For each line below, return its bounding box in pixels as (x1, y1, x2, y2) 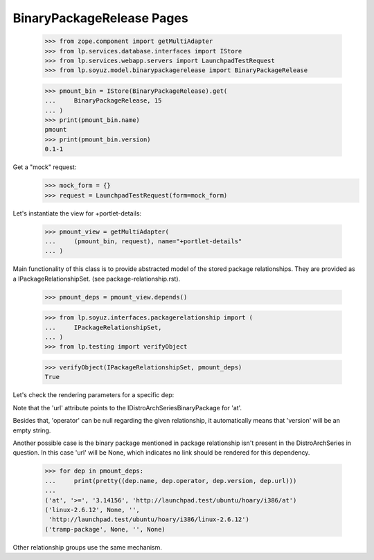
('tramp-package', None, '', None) (44, 525, 166, 533)
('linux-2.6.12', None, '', (44, 506, 140, 514)
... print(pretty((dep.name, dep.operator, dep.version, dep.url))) (44, 477, 297, 484)
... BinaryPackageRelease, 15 (44, 97, 162, 105)
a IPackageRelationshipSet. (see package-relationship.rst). (12, 274, 181, 283)
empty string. (12, 426, 51, 435)
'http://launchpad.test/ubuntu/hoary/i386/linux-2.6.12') (48, 516, 249, 523)
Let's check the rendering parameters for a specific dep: (12, 391, 175, 399)
